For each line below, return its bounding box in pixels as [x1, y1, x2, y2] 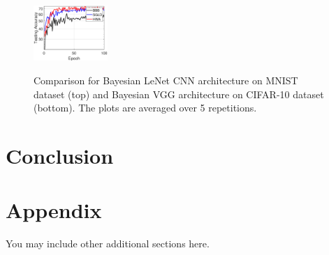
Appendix [6, 196, 102, 224]
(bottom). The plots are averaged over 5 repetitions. [34, 100, 257, 115]
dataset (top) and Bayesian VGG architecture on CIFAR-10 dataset [34, 86, 324, 101]
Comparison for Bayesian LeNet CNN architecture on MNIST [34, 72, 298, 87]
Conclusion [6, 141, 114, 169]
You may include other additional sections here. [6, 236, 210, 251]
